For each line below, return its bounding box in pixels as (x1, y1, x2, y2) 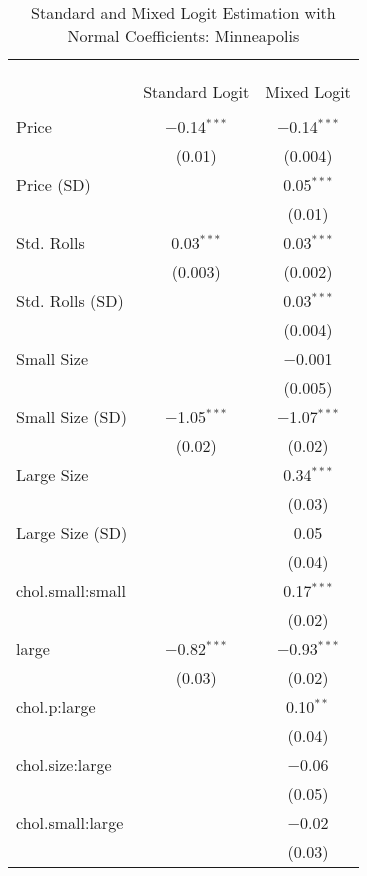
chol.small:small (16, 579, 126, 602)
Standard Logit (143, 80, 250, 103)
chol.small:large (16, 811, 124, 834)
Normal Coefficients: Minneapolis (67, 24, 300, 47)
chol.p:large (16, 695, 96, 718)
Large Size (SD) (16, 521, 128, 544)
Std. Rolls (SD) (16, 289, 124, 312)
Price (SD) (16, 173, 91, 196)
